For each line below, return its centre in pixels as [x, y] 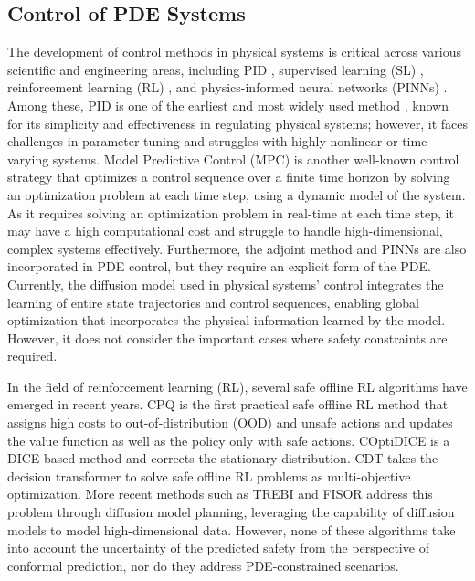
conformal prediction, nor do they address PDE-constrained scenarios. [203, 565]
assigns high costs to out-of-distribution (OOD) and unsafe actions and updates [230, 423]
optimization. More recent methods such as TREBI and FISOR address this [220, 494]
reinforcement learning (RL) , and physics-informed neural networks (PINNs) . [227, 87]
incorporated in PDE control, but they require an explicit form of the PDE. [219, 266]
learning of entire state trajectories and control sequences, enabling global [213, 302]
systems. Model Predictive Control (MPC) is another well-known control [256, 158]
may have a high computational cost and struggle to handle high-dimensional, [225, 231]
